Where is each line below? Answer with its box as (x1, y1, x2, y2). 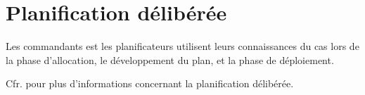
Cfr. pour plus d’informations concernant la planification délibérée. (6, 76, 294, 91)
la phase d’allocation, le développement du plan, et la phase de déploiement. (6, 52, 334, 67)
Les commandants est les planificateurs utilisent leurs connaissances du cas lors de (6, 39, 359, 53)
